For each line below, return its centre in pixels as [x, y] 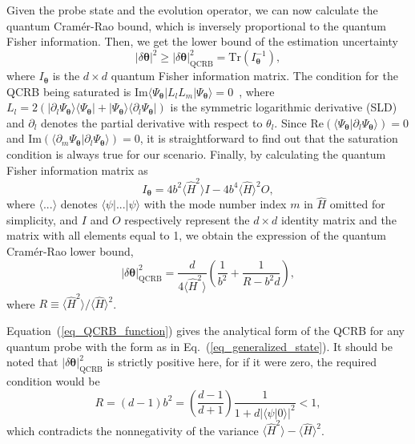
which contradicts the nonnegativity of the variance [133, 430]
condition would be [53, 381]
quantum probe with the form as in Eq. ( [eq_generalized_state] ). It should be [200, 346]
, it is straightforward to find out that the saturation [269, 138]
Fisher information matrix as [77, 170]
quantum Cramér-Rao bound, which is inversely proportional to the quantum [196, 25]
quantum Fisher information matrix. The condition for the [254, 76]
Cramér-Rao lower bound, [70, 250]
